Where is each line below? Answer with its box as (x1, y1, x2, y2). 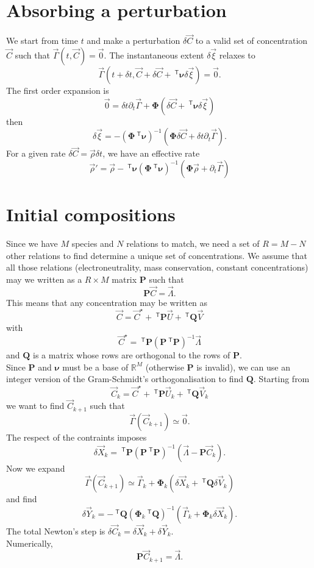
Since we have (6, 237, 58, 250)
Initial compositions (6, 202, 176, 227)
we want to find (6, 399, 65, 412)
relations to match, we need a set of (126, 237, 260, 250)
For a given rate (6, 147, 66, 160)
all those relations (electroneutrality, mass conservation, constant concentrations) (6, 261, 309, 274)
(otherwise (145, 360, 184, 373)
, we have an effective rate (102, 147, 200, 160)
